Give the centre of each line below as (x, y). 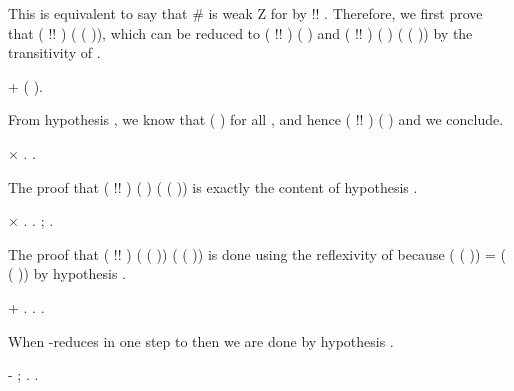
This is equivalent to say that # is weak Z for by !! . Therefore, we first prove (245, 13)
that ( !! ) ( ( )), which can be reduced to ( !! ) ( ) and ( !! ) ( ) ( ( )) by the (240, 32)
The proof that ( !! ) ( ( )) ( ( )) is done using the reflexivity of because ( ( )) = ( (257, 253)
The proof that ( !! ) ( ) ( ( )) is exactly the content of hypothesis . (213, 186)
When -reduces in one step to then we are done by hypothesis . (201, 340)
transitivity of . (54, 52)
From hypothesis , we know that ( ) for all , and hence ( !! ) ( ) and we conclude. (256, 119)
